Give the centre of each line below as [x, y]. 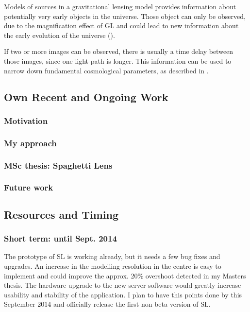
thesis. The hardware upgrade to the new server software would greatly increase [123, 285]
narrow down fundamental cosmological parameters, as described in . [106, 70]
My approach [30, 143]
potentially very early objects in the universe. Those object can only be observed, [125, 16]
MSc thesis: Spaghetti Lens [58, 165]
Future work [29, 187]
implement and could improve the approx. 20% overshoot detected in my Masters [125, 275]
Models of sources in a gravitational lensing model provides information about [120, 6]
